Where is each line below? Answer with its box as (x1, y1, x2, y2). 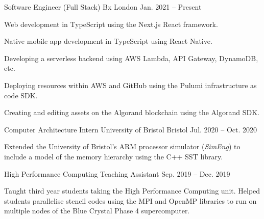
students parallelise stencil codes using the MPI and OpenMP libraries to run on (4, 195, 257, 206)
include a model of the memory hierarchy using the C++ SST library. (4, 151, 223, 161)
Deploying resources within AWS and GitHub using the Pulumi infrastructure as (4, 79, 257, 90)
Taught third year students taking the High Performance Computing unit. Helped (4, 185, 260, 196)
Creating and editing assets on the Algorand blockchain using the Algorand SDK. (4, 107, 259, 118)
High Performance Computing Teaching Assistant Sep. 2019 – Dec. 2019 (4, 168, 230, 179)
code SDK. (4, 90, 38, 100)
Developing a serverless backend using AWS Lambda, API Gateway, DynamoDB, (4, 52, 258, 63)
